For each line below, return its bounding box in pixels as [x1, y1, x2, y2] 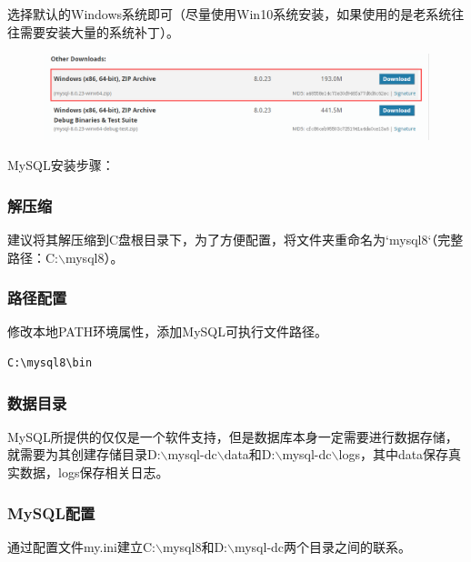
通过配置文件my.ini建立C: [7, 537, 155, 556]
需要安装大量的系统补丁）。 [19, 22, 179, 41]
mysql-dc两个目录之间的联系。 [234, 537, 412, 556]
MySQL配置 [7, 501, 95, 524]
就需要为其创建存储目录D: [7, 445, 161, 464]
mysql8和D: [162, 537, 227, 556]
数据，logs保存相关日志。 [19, 463, 169, 481]
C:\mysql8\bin [7, 356, 93, 369]
